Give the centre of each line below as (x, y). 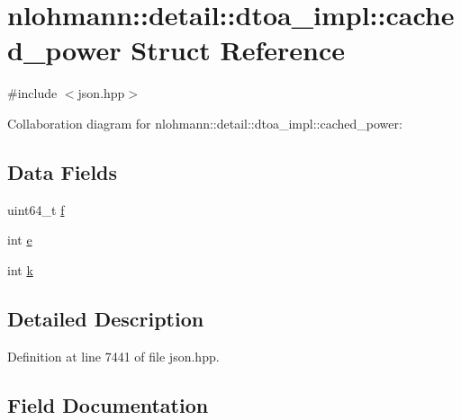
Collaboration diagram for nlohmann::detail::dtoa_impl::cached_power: (205, 123)
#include (32, 93)
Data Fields (63, 171)
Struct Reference (238, 50)
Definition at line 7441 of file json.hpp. (113, 356)
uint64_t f (36, 209)
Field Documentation (108, 404)
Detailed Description (106, 318)
